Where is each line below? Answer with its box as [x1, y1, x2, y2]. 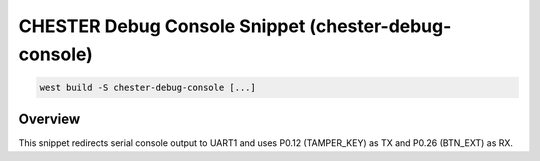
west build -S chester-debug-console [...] [39, 81, 257, 93]
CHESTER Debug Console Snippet [18, 15, 306, 37]
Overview [18, 111, 81, 128]
